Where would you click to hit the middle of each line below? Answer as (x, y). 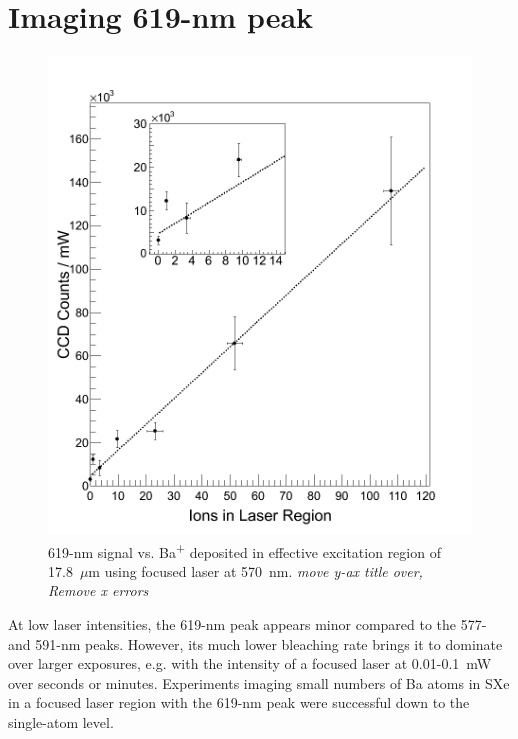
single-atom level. (61, 722)
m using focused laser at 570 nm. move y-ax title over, (255, 570)
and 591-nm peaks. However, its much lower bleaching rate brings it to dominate (255, 643)
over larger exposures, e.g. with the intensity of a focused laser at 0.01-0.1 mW (250, 663)
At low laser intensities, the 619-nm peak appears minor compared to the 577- (247, 624)
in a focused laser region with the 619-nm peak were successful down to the (239, 702)
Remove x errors (98, 590)
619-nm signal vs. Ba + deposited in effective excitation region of (244, 550)
